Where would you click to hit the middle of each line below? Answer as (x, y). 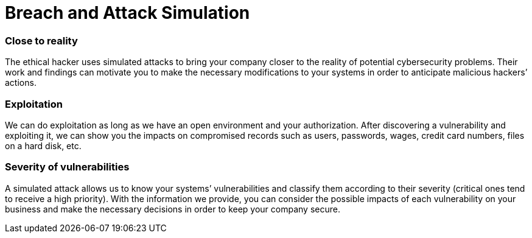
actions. (21, 83)
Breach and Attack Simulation (128, 13)
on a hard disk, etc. (43, 145)
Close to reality (41, 40)
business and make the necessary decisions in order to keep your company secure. (173, 209)
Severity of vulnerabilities (67, 167)
